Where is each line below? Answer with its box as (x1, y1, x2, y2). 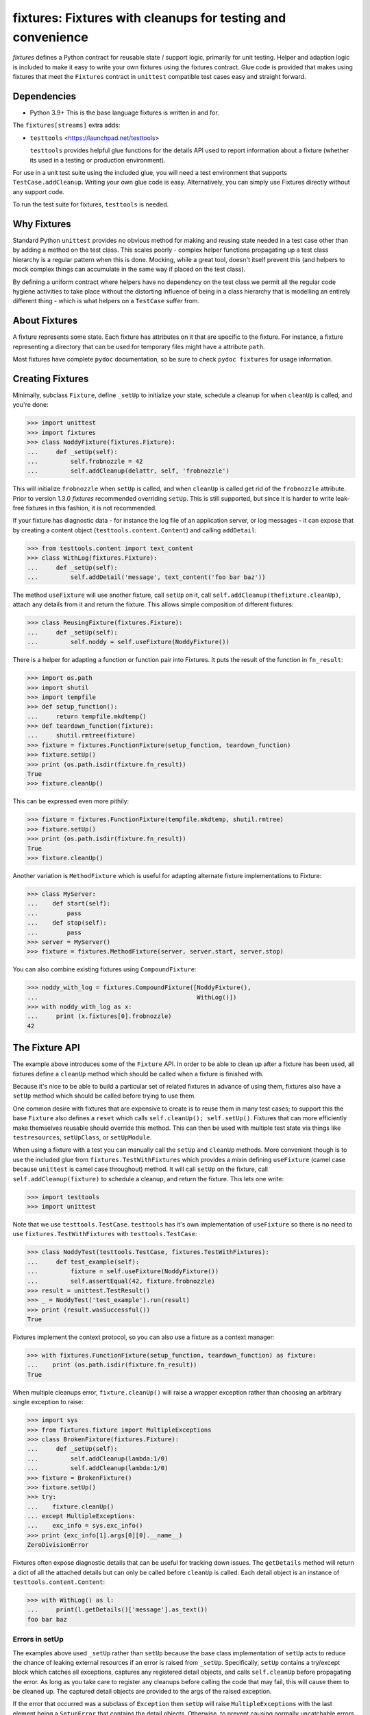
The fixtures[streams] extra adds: (12, 121, 121, 130)
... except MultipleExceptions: (27, 1513, 136, 1520)
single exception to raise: (12, 1398, 84, 1406)
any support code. (12, 187, 65, 196)
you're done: (12, 401, 49, 409)
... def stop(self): (27, 919, 108, 927)
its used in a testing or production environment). (29, 156, 166, 164)
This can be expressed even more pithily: (12, 797, 129, 805)
